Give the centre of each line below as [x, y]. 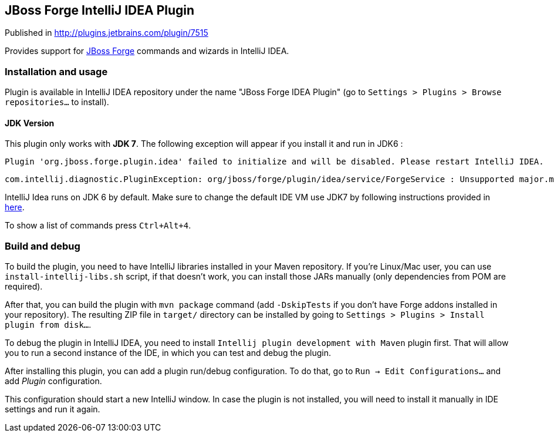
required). [24, 287]
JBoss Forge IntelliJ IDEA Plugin [100, 10]
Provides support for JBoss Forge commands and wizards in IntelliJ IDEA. [147, 51]
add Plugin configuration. [53, 381]
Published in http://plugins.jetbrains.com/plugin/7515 [107, 33]
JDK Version [30, 123]
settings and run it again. [53, 409]
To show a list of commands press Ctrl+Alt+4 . [98, 226]
